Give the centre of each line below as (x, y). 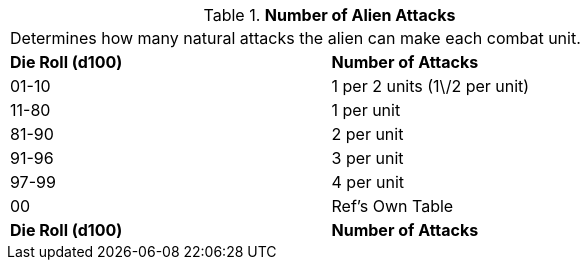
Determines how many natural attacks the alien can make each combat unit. (295, 38)
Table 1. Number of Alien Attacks (329, 15)
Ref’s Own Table (392, 206)
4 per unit (368, 182)
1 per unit (366, 110)
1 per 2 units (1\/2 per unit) (430, 86)
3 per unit (367, 158)
